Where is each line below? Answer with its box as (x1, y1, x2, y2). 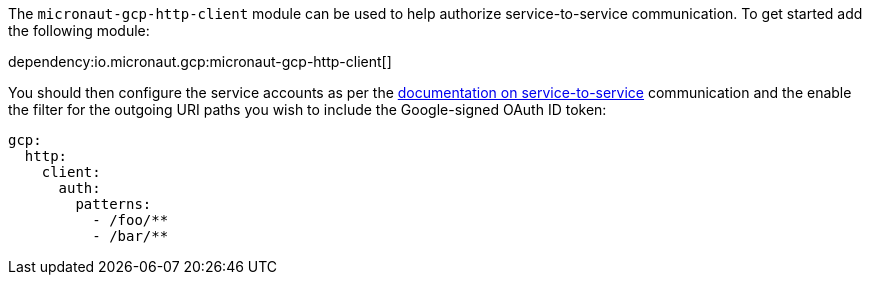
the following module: (8, 22, 150, 39)
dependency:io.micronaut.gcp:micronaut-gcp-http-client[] (8, 53, 392, 70)
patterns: (75, 196, 152, 212)
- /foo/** (92, 212, 169, 228)
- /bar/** (92, 228, 169, 244)
